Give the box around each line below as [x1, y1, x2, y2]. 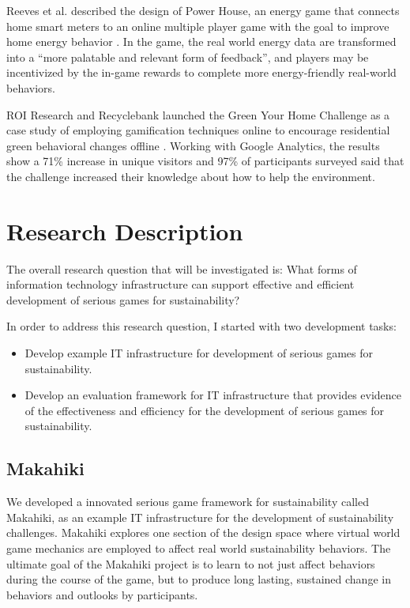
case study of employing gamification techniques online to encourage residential [6, 122, 390, 138]
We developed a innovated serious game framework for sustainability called [6, 493, 369, 510]
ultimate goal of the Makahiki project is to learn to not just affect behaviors [6, 555, 375, 572]
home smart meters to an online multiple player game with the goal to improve [6, 17, 389, 34]
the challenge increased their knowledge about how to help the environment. [6, 168, 375, 184]
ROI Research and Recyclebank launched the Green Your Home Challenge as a [6, 106, 390, 123]
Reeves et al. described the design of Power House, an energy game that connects [6, 2, 400, 18]
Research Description [6, 214, 243, 247]
